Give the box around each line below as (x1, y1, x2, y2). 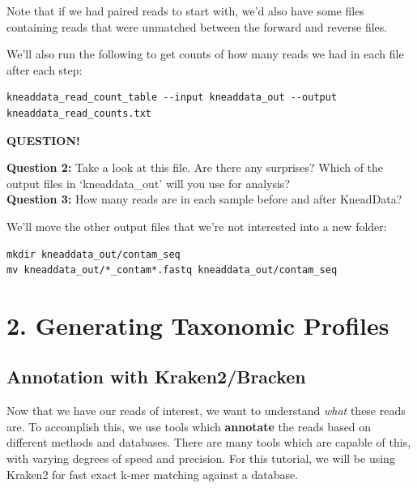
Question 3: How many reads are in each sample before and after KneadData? (6, 190, 402, 208)
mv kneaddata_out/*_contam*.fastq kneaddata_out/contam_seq (6, 264, 338, 276)
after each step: (6, 61, 83, 78)
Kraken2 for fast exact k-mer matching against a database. (6, 465, 299, 482)
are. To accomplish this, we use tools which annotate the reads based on (6, 417, 372, 434)
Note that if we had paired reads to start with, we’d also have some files (6, 2, 364, 19)
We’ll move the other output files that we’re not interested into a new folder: (6, 217, 387, 234)
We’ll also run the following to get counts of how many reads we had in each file (6, 45, 404, 62)
